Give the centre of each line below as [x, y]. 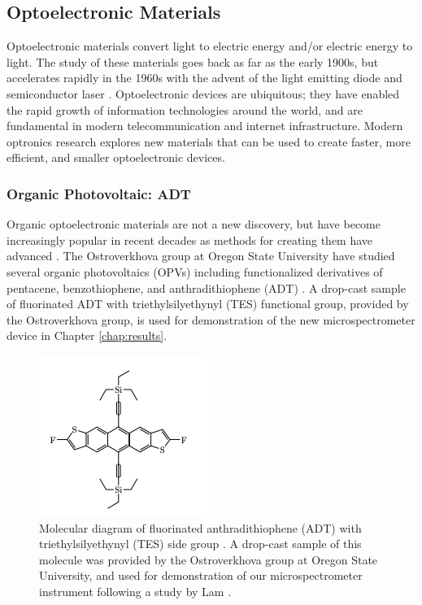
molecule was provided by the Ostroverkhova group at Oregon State [209, 559]
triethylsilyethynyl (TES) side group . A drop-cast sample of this [200, 544]
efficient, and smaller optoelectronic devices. [116, 157]
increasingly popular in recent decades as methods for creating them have [190, 239]
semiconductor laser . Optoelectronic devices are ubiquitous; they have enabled [203, 93]
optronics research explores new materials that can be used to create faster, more [209, 141]
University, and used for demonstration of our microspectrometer [201, 575]
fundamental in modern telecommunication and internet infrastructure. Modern [205, 126]
